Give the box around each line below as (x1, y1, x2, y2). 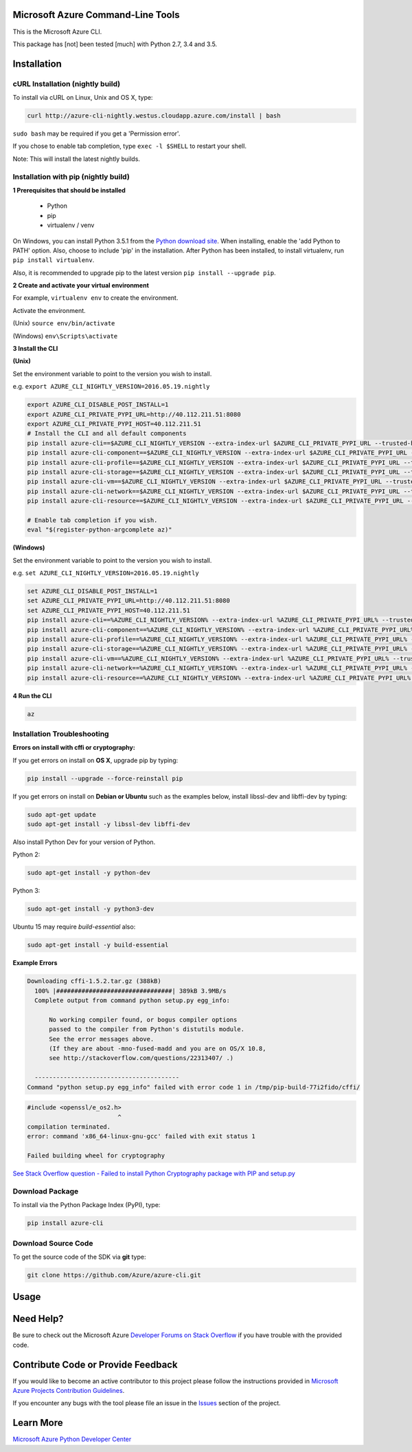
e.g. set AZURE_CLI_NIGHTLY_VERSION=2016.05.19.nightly (12, 569, 199, 577)
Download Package (12, 1186, 79, 1196)
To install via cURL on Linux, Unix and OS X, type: (12, 94, 153, 102)
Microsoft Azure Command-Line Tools (12, 9, 180, 21)
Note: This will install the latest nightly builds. (12, 155, 141, 163)
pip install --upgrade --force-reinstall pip (27, 774, 183, 782)
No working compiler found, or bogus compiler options (49, 1015, 238, 1023)
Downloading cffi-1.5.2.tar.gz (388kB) (27, 977, 161, 985)
